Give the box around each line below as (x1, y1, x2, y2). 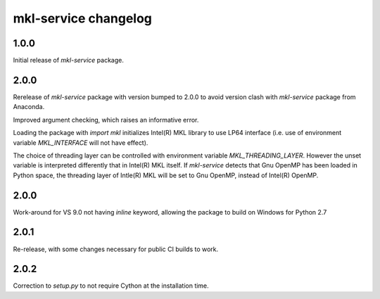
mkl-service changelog (13, 11, 153, 26)
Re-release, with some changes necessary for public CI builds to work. (13, 245, 219, 253)
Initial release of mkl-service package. (13, 56, 125, 65)
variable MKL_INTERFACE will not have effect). (13, 138, 148, 147)
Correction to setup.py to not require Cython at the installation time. (13, 281, 209, 290)
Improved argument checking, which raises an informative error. (13, 115, 199, 124)
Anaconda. (13, 103, 45, 111)
